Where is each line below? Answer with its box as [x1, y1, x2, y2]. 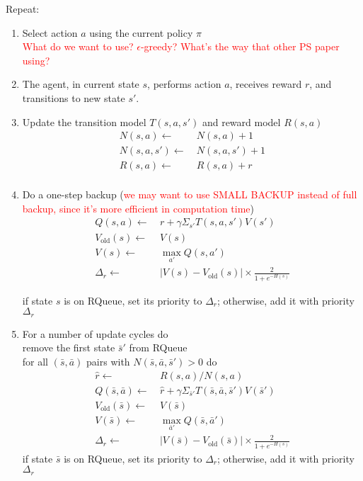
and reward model [202, 114, 281, 129]
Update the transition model [22, 114, 146, 129]
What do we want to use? [22, 39, 134, 54]
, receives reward [229, 77, 302, 91]
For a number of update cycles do [22, 326, 168, 341]
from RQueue [129, 340, 188, 355]
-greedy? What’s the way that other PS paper [140, 39, 340, 54]
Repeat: [6, 1, 40, 16]
